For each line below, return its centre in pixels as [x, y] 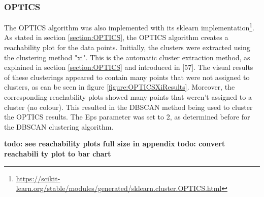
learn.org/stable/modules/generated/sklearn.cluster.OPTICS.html [119, 188]
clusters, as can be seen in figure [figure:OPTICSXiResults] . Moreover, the [120, 87]
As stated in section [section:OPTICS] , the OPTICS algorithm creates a [116, 37]
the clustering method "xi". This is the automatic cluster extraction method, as [127, 57]
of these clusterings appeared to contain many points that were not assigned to [127, 77]
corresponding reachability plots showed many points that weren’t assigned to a [128, 97]
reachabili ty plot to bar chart [58, 153]
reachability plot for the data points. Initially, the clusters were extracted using [127, 47]
